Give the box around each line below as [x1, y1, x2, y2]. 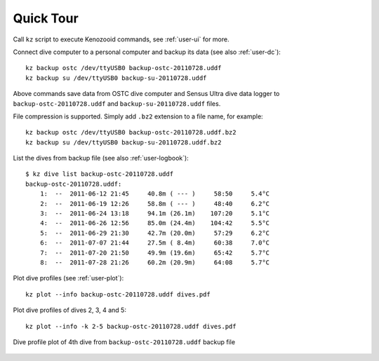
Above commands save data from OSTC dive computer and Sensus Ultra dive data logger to [13, 90, 280, 98]
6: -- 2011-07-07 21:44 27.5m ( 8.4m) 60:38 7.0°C [39, 239, 270, 247]
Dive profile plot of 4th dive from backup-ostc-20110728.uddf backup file [13, 337, 235, 346]
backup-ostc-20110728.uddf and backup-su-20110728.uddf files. [13, 99, 221, 108]
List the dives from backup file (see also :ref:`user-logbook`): [13, 154, 189, 163]
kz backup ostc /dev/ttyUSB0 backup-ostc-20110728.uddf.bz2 [25, 128, 237, 137]
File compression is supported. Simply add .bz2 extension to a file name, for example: [13, 112, 263, 121]
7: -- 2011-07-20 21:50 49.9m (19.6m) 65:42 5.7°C [39, 249, 270, 257]
